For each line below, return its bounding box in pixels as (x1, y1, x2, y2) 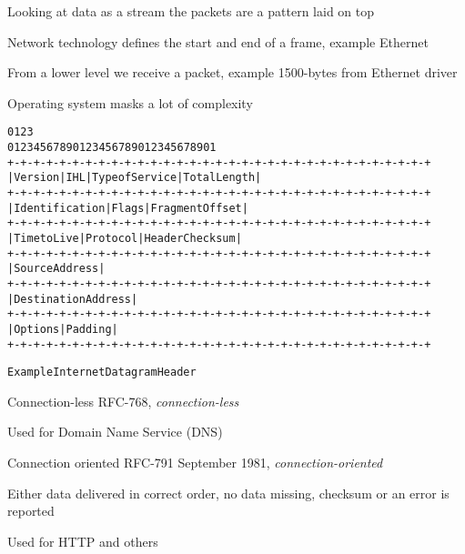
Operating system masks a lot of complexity (7, 93, 253, 112)
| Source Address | (7, 262, 106, 276)
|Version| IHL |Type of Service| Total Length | (7, 171, 262, 185)
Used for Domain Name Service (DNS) (7, 422, 223, 441)
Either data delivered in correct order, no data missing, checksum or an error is (7, 483, 450, 502)
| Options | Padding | (7, 322, 118, 336)
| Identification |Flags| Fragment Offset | (7, 201, 248, 215)
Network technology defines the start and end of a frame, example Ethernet (7, 32, 429, 51)
